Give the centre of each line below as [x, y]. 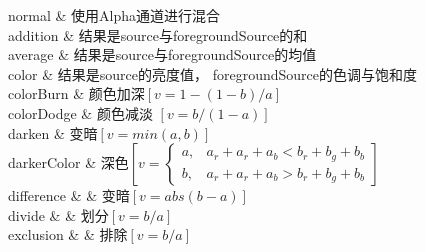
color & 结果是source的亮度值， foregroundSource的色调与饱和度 [213, 73]
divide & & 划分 [58, 214]
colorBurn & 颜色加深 [76, 93]
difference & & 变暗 [69, 195]
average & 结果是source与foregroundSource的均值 [162, 54]
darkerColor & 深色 [68, 162]
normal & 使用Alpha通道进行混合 [114, 15]
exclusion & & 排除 [68, 234]
